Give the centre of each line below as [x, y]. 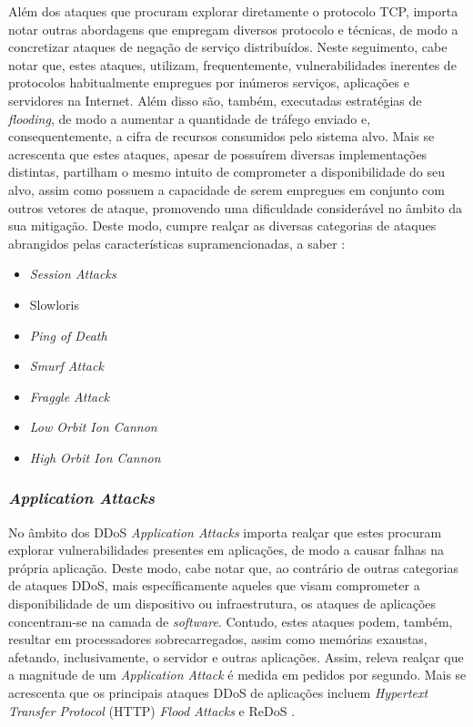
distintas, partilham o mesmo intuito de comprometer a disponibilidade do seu [227, 172]
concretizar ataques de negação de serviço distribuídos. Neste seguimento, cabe [228, 47]
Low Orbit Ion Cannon [93, 427]
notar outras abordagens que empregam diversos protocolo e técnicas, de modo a [233, 29]
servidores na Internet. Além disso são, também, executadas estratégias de [215, 100]
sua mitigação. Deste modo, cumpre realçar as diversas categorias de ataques [222, 225]
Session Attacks [73, 274]
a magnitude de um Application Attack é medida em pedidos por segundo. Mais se [237, 675]
